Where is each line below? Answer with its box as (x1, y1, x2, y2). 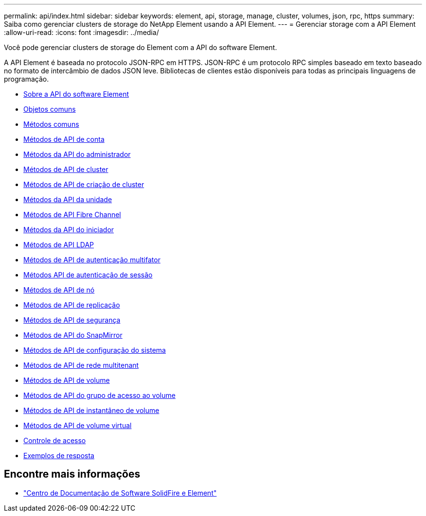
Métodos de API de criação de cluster (23, 180, 144, 189)
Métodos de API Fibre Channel (23, 210, 121, 219)
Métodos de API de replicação (23, 301, 120, 309)
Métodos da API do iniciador (23, 225, 114, 234)
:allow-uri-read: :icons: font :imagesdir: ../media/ (4, 28, 159, 36)
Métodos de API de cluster (23, 165, 108, 173)
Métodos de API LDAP (23, 241, 94, 249)
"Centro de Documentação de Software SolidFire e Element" (23, 488, 217, 497)
